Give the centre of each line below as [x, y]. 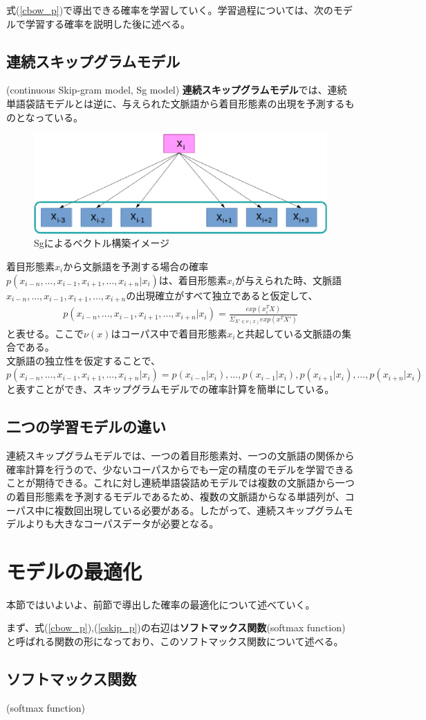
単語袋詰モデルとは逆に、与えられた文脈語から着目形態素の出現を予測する [176, 103]
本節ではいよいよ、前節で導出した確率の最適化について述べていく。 [161, 604]
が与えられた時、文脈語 [288, 280]
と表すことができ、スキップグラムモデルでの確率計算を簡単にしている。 [170, 389]
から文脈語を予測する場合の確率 [136, 266]
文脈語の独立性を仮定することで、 [84, 360]
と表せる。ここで [45, 333]
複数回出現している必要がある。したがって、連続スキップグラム [199, 510]
